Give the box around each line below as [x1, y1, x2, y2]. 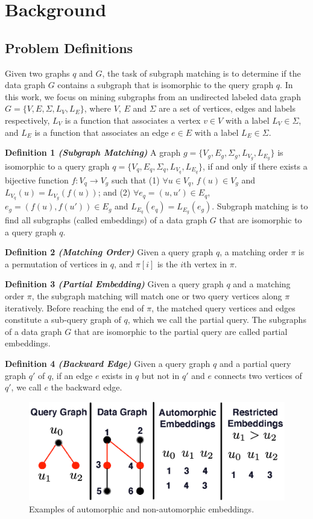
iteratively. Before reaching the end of [5, 301, 144, 314]
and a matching [233, 278, 291, 290]
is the [157, 257, 178, 270]
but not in [141, 369, 180, 381]
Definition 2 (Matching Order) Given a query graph [5, 246, 213, 258]
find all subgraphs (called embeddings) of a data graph [5, 214, 207, 226]
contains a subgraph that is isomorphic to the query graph [57, 78, 274, 91]
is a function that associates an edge [34, 126, 169, 138]
